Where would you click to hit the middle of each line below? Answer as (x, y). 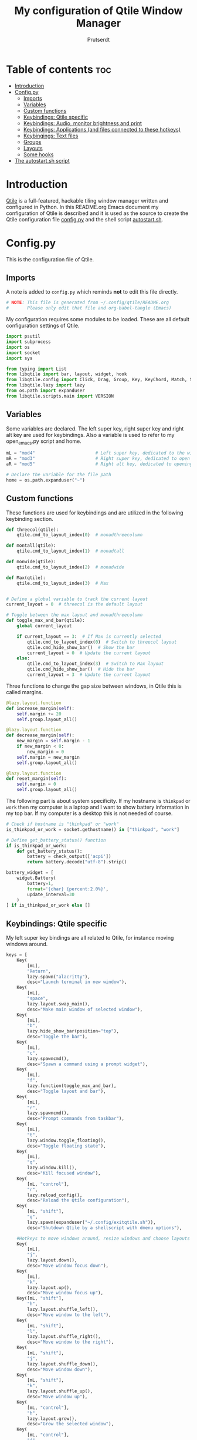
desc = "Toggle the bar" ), (57, 1037)
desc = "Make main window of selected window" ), (85, 1009)
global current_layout (44, 626)
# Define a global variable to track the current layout (77, 599)
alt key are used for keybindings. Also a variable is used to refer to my (90, 435)
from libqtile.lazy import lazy (45, 385)
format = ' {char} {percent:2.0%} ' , (68, 889)
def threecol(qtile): (33, 530)
